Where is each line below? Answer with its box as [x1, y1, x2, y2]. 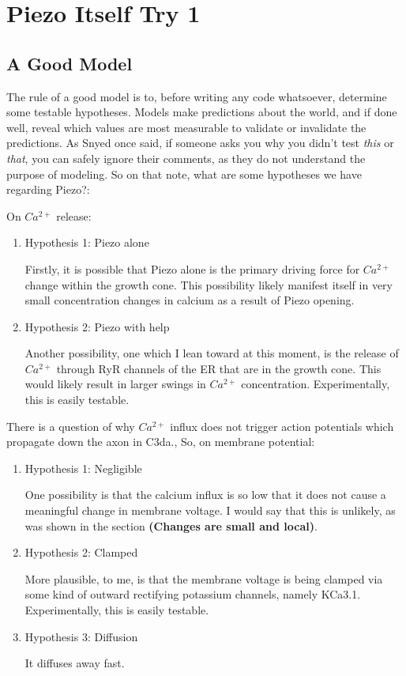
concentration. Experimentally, [241, 376, 390, 392]
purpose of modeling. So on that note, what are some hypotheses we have [6, 165, 362, 182]
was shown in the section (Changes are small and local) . [24, 517, 318, 534]
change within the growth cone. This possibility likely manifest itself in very [24, 276, 393, 293]
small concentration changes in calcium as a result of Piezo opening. [24, 292, 355, 308]
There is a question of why [6, 417, 135, 434]
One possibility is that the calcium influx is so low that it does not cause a [24, 486, 386, 503]
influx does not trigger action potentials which [170, 417, 394, 434]
